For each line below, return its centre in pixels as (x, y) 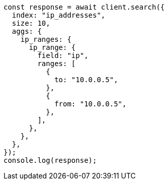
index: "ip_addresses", (59, 15)
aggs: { (27, 31)
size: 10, (31, 23)
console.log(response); (50, 160)
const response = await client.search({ (84, 7)
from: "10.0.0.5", (91, 104)
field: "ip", (63, 55)
